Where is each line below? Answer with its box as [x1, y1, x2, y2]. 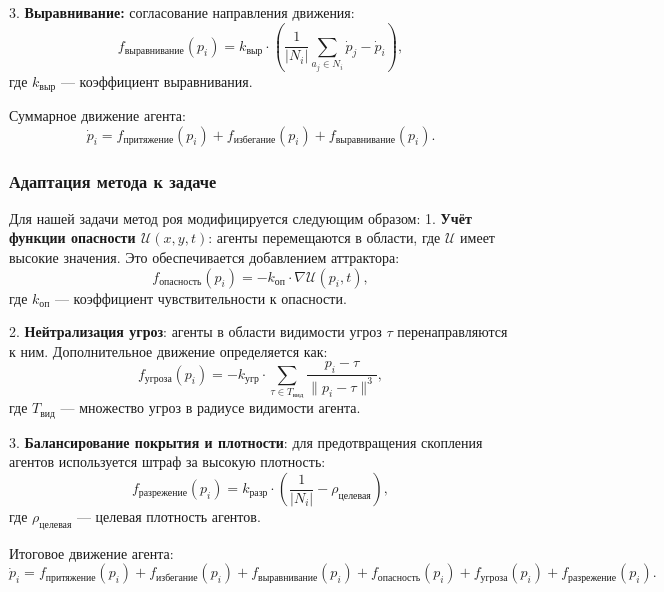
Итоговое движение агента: [9, 542, 174, 563]
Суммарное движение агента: [9, 105, 186, 126]
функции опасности [9, 227, 136, 248]
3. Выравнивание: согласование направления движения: [9, 2, 355, 22]
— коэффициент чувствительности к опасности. [54, 287, 347, 308]
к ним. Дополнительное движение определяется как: [9, 340, 328, 361]
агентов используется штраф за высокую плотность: [9, 451, 326, 472]
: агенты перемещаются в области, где [208, 227, 441, 248]
